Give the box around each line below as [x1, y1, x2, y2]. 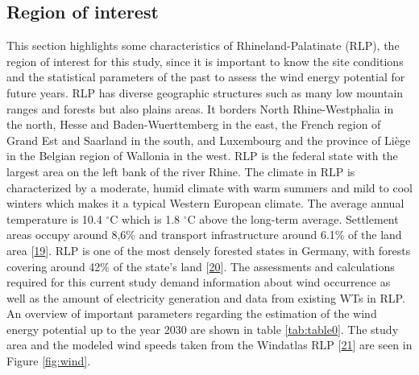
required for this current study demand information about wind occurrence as [6, 274, 391, 291]
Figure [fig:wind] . [6, 352, 91, 369]
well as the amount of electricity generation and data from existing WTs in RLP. [6, 289, 405, 306]
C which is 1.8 [110, 210, 180, 227]
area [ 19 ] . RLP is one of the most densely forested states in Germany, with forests [6, 241, 411, 258]
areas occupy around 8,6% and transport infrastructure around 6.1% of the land [6, 226, 402, 243]
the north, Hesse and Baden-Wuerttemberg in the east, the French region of [6, 116, 381, 133]
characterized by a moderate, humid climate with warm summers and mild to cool [6, 179, 413, 196]
